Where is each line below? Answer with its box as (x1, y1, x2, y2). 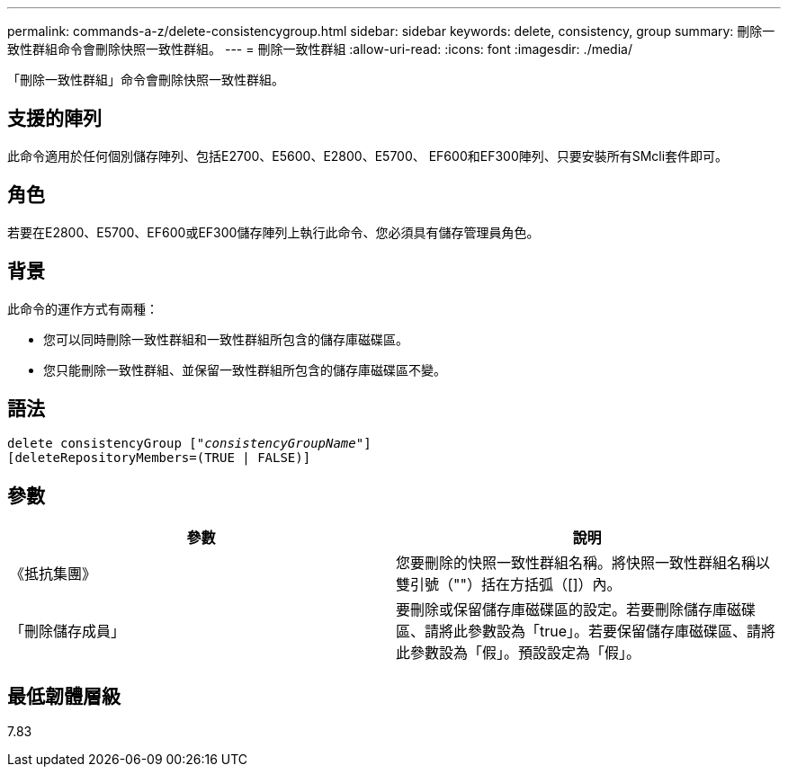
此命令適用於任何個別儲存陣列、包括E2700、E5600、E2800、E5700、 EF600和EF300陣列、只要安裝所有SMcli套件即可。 (7, 147, 729, 164)
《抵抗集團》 (10, 565, 97, 583)
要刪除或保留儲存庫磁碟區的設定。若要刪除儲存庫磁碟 (396, 601, 757, 619)
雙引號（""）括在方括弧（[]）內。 (396, 575, 622, 594)
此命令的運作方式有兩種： (7, 300, 158, 316)
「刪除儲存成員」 (10, 622, 126, 641)
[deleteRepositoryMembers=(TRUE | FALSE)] (7, 450, 311, 466)
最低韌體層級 (7, 684, 121, 707)
